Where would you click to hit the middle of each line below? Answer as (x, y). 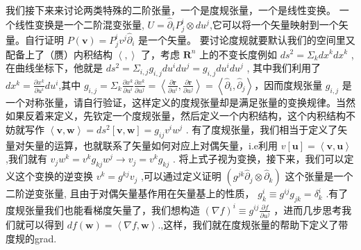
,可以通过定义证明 (181, 176)
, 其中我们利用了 (284, 68)
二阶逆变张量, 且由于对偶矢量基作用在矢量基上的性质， (130, 193)
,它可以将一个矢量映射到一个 (274, 24)
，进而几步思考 (308, 209)
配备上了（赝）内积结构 (59, 54)
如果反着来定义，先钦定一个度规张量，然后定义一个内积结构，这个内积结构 (176, 116)
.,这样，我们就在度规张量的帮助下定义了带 (253, 224)
